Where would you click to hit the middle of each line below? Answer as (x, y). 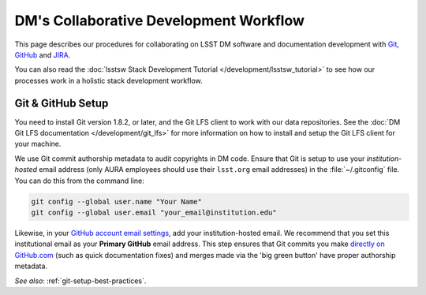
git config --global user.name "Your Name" (117, 202)
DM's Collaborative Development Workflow (160, 21)
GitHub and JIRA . (43, 54)
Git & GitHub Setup (62, 103)
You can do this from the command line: (80, 181)
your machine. (38, 144)
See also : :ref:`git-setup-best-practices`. (80, 281)
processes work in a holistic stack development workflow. (108, 80)
